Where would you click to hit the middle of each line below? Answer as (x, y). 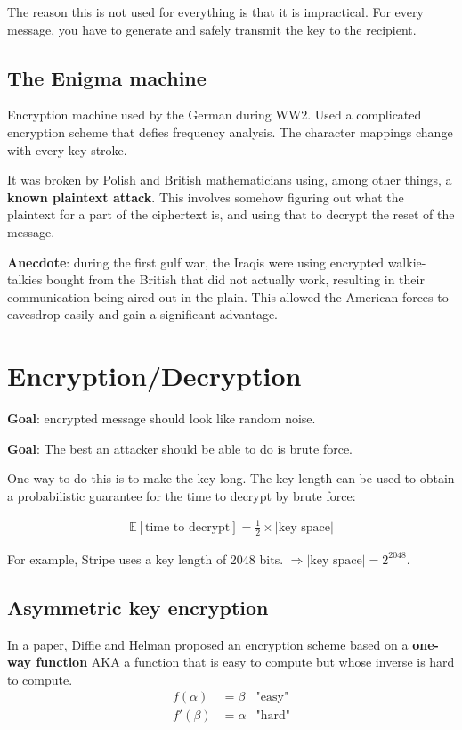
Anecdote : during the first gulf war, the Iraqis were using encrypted (195, 262)
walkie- (407, 262)
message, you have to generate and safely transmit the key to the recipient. (212, 29)
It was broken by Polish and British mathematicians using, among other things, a (230, 180)
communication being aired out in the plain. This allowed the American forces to (228, 296)
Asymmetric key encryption (138, 607)
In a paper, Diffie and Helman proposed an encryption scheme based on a (208, 644)
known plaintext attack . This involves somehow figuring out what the (206, 197)
